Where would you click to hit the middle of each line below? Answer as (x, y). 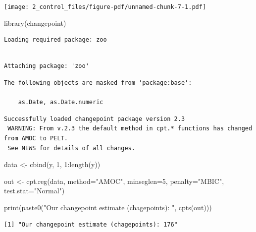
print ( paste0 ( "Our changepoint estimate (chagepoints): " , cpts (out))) (108, 207)
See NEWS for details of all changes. (71, 148)
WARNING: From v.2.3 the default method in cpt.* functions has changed (130, 129)
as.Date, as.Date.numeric (61, 102)
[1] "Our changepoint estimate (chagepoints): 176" (91, 224)
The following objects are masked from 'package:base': (98, 83)
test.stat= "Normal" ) (34, 191)
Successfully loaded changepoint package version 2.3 (95, 119)
